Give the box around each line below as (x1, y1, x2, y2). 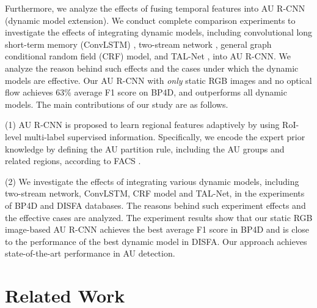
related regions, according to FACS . (5, 154, 141, 167)
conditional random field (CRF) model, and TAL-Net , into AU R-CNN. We (5, 50, 291, 62)
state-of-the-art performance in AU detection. (5, 247, 175, 260)
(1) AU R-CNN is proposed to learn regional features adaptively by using (5, 118, 280, 131)
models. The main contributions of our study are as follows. (5, 97, 228, 110)
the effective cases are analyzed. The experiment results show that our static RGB (5, 211, 313, 223)
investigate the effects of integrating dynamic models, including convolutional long (5, 26, 313, 39)
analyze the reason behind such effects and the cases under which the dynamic (5, 61, 299, 74)
